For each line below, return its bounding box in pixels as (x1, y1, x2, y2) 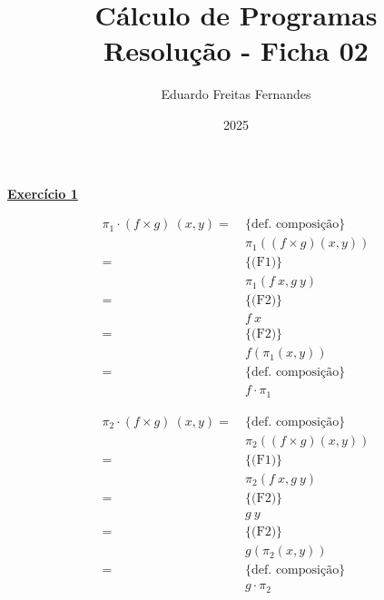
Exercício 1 (7, 183, 78, 202)
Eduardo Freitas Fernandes (161, 84, 311, 103)
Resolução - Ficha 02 (103, 32, 369, 69)
